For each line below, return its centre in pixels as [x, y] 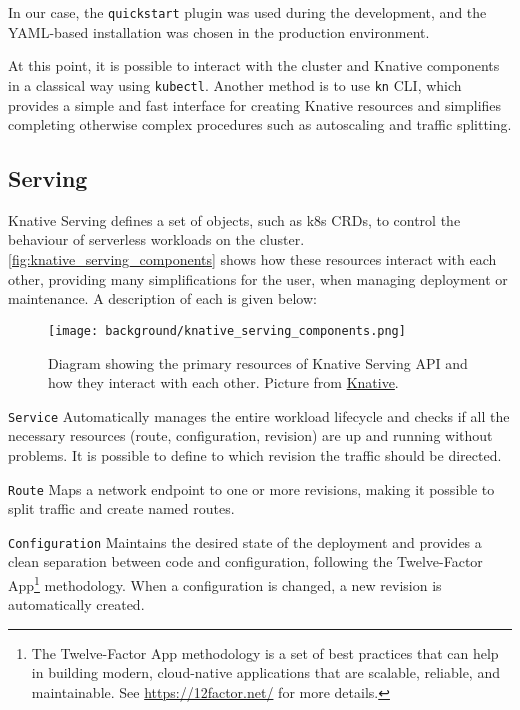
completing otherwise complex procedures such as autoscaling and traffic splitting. [260, 124]
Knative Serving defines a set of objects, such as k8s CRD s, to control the [234, 219]
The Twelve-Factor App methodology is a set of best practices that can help [265, 652]
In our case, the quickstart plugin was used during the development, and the [247, 12]
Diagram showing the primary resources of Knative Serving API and [258, 362]
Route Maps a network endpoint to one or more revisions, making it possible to [251, 488]
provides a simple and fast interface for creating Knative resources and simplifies [255, 104]
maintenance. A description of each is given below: [162, 298]
